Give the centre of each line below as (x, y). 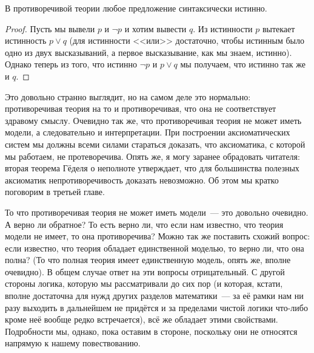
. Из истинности (223, 28)
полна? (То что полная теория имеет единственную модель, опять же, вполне (148, 260)
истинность (26, 40)
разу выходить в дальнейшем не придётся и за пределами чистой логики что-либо (156, 307)
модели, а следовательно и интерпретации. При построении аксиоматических (148, 132)
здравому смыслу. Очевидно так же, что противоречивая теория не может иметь (153, 120)
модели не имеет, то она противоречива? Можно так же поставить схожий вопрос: (158, 236)
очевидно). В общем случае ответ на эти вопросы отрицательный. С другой (145, 271)
